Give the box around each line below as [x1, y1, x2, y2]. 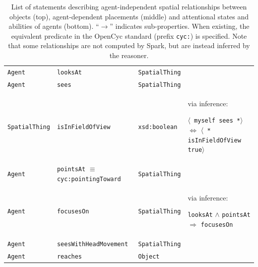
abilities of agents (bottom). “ [8, 21, 99, 31]
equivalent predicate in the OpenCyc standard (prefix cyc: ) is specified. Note [11, 30, 247, 41]
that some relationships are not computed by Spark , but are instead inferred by [8, 40, 250, 51]
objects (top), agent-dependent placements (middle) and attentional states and [9, 11, 249, 21]
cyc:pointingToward [57, 175, 121, 183]
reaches [57, 253, 82, 260]
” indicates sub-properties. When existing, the [110, 21, 250, 31]
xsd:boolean [138, 123, 178, 131]
